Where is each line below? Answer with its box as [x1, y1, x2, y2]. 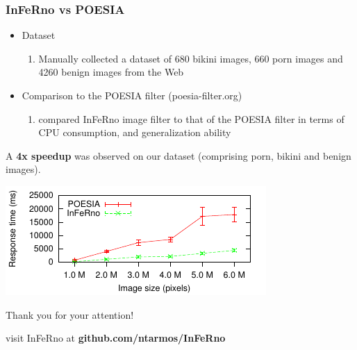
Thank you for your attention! [6, 307, 134, 322]
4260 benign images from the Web [38, 65, 184, 79]
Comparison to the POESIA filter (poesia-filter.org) [22, 88, 242, 102]
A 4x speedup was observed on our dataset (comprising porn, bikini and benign [6, 148, 351, 162]
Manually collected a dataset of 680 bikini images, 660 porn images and [38, 51, 343, 65]
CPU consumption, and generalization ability [38, 125, 231, 140]
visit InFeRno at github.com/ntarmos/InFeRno [6, 331, 226, 345]
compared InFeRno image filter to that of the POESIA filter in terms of [38, 111, 344, 126]
